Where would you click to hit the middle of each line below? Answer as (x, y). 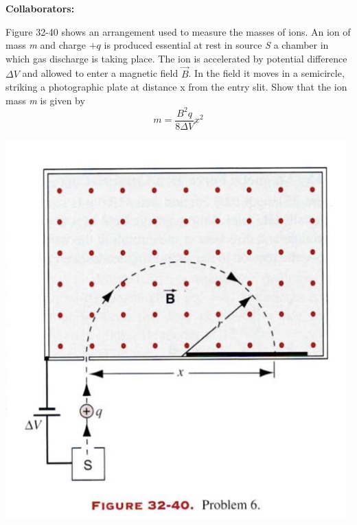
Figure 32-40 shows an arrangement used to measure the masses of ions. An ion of (178, 31)
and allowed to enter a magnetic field (100, 73)
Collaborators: (40, 8)
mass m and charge (46, 45)
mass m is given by (45, 100)
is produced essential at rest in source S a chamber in (216, 45)
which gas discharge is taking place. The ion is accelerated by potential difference (176, 58)
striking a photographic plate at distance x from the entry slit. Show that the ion (176, 87)
